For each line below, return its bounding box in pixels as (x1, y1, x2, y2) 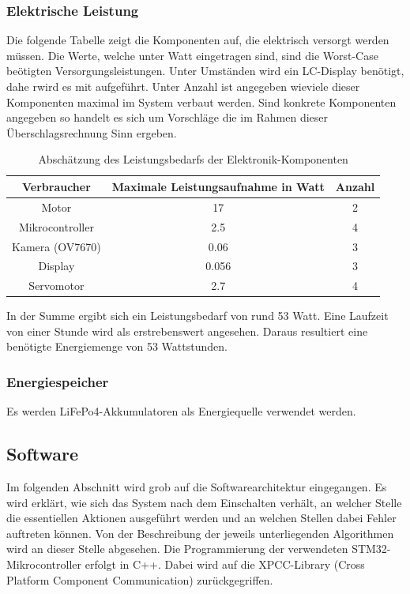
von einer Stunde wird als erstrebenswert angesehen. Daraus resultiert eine (6, 322, 368, 339)
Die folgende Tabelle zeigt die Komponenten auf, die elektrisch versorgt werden (6, 32, 389, 48)
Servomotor (28, 277, 85, 294)
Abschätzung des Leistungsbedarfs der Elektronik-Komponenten (38, 151, 348, 167)
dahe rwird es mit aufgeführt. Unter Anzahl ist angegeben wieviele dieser (6, 78, 360, 94)
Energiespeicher (6, 371, 109, 391)
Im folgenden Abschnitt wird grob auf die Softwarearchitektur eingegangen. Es (6, 479, 387, 495)
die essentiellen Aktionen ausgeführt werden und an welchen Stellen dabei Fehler (6, 509, 397, 526)
